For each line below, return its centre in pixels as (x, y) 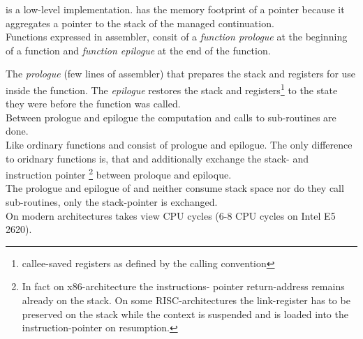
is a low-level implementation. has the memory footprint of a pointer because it (175, 9)
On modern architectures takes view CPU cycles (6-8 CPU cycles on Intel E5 (171, 215)
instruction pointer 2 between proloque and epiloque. (119, 173)
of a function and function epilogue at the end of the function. (138, 50)
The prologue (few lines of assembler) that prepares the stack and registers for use (181, 74)
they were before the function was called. (93, 104)
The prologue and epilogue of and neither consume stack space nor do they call (175, 188)
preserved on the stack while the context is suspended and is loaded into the (185, 314)
